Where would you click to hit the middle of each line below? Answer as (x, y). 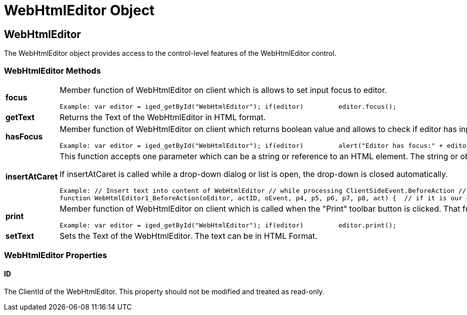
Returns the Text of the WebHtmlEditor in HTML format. (163, 117)
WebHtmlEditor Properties (56, 255)
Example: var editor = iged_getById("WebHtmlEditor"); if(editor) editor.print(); (228, 225)
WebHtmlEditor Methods (52, 70)
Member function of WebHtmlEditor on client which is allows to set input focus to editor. (223, 90)
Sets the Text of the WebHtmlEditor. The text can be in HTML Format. (188, 236)
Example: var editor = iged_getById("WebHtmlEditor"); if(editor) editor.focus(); (228, 106)
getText (20, 117)
